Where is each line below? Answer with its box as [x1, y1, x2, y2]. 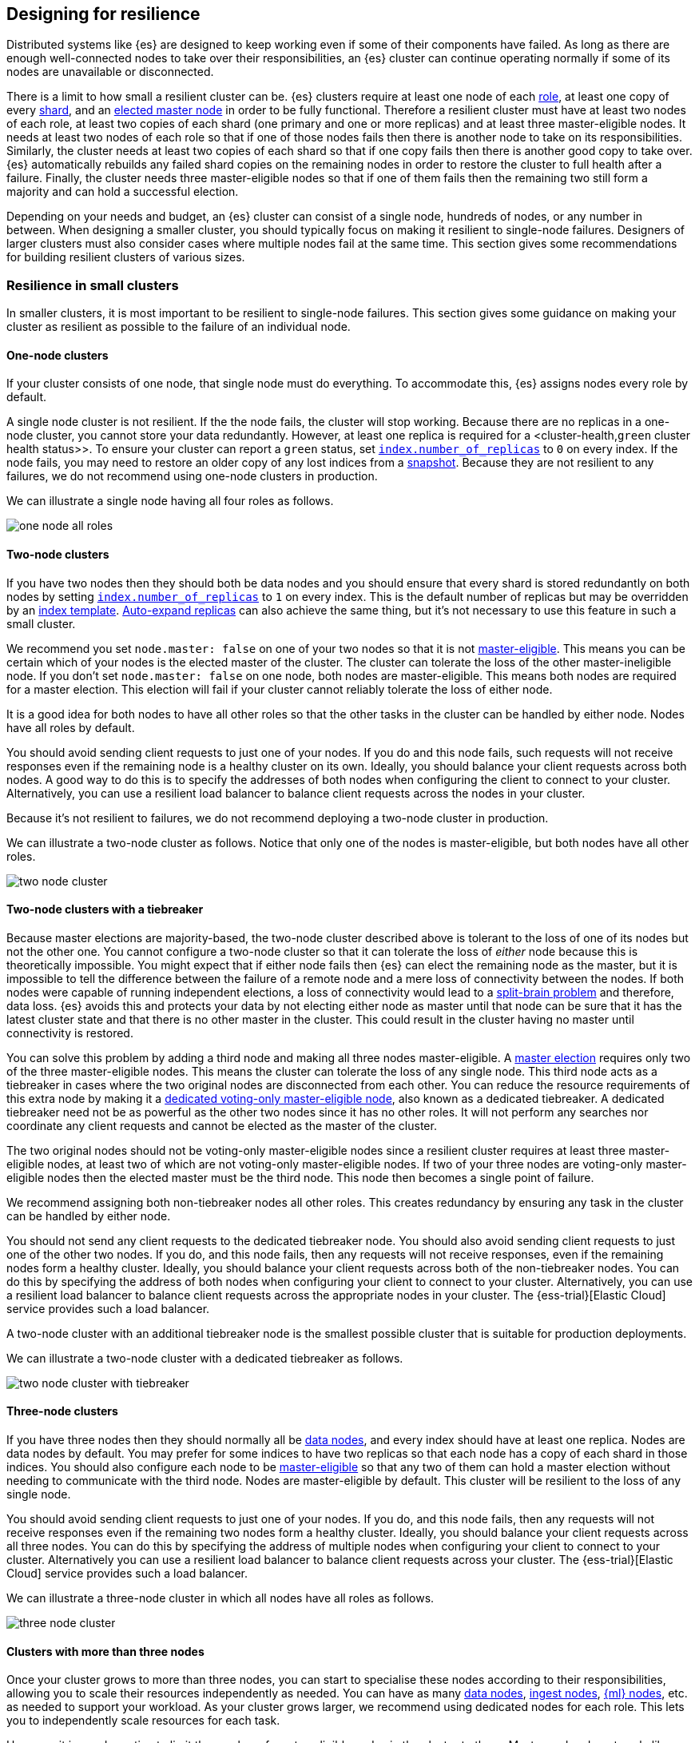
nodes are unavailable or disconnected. [6, 65, 214, 79]
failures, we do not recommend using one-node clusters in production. [6, 469, 378, 484]
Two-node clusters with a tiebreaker [6, 902, 204, 917]
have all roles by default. [6, 720, 135, 734]
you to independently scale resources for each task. [6, 1713, 280, 1728]
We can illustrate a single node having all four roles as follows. [6, 494, 334, 508]
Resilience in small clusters [6, 277, 179, 293]
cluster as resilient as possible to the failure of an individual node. [6, 320, 351, 334]
